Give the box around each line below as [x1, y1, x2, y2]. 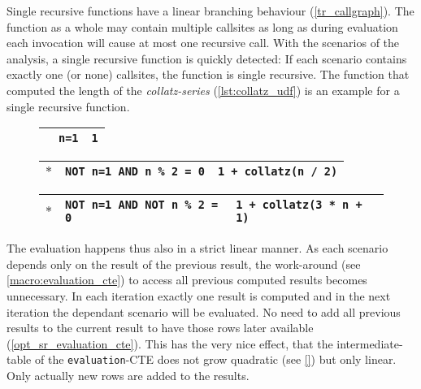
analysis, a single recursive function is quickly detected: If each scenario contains [7, 50, 407, 67]
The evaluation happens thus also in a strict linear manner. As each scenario [7, 240, 388, 257]
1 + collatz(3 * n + [236, 198, 362, 212]
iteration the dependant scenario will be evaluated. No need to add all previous [7, 303, 401, 320]
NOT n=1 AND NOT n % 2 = [65, 198, 219, 212]
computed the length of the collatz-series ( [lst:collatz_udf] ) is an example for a [7, 81, 400, 98]
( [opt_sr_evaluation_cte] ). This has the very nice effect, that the [7, 335, 333, 352]
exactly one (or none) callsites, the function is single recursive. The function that [7, 66, 410, 83]
